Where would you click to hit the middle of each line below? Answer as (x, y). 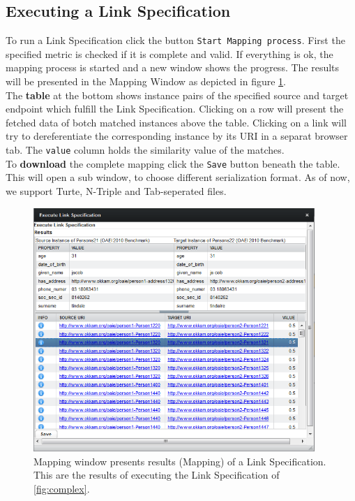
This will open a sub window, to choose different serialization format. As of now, (178, 177)
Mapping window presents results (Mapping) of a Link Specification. (180, 461)
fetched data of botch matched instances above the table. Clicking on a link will (176, 122)
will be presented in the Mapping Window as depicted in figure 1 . (146, 81)
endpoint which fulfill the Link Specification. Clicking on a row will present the (175, 109)
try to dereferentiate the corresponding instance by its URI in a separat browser (177, 136)
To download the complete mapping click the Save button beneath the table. (173, 163)
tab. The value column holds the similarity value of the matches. (145, 150)
